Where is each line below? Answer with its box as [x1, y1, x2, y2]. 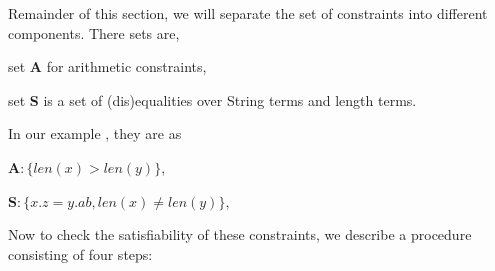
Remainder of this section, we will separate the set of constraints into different [8, 3, 488, 23]
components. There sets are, [8, 22, 180, 43]
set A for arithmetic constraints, [8, 56, 207, 77]
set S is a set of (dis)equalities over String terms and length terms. [8, 89, 417, 110]
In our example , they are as [8, 123, 182, 144]
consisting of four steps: [8, 243, 153, 264]
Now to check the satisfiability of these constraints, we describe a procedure [8, 224, 472, 245]
